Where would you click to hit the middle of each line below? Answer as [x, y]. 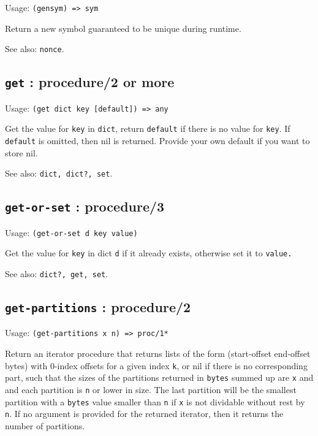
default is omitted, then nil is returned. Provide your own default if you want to [157, 140]
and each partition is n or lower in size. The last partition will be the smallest [151, 389]
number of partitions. [45, 425]
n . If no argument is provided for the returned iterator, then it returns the [144, 414]
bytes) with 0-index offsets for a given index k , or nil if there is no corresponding [156, 365]
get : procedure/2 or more [90, 82]
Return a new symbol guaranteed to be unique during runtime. [123, 28]
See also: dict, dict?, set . [59, 173]
